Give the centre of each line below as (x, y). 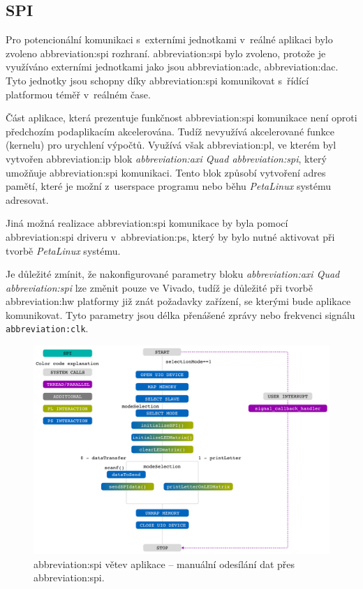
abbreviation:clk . (47, 328)
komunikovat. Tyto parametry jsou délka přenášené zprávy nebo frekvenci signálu (180, 314)
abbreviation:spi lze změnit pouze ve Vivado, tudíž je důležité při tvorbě (160, 287)
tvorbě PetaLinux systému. (63, 250)
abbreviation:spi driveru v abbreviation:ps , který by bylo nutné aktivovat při (170, 236)
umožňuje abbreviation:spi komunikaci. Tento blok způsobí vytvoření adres (166, 172)
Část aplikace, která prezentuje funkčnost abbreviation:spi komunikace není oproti (181, 118)
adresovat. (27, 199)
